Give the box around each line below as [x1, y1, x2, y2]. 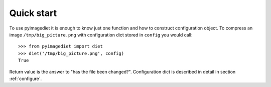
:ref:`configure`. [9, 75, 42, 81]
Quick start [9, 7, 57, 18]
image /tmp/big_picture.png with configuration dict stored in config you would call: [9, 31, 193, 37]
